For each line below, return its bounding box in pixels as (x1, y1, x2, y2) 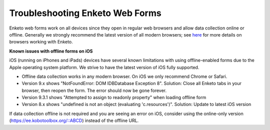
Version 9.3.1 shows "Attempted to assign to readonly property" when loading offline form (21, 94, 206, 100)
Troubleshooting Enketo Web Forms (9, 7, 162, 18)
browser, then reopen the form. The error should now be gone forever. (21, 87, 167, 93)
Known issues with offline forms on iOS (9, 48, 93, 54)
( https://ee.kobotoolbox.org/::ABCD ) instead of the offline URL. (9, 117, 139, 123)
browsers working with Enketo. (9, 39, 73, 45)
